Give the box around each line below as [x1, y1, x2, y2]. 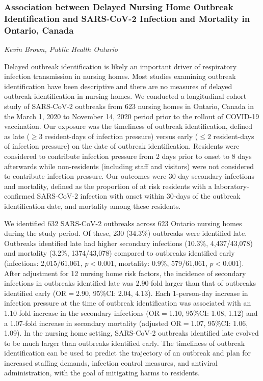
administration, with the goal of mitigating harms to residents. [4, 367, 200, 378]
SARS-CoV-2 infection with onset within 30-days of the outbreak [37, 190, 241, 201]
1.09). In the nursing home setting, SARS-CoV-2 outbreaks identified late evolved [4, 328, 259, 338]
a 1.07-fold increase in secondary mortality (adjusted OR [4, 317, 181, 328]
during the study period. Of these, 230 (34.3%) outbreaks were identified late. [4, 228, 247, 238]
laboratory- [214, 180, 249, 191]
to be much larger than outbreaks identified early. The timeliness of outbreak [4, 337, 245, 348]
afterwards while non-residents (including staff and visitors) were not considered [4, 160, 254, 171]
